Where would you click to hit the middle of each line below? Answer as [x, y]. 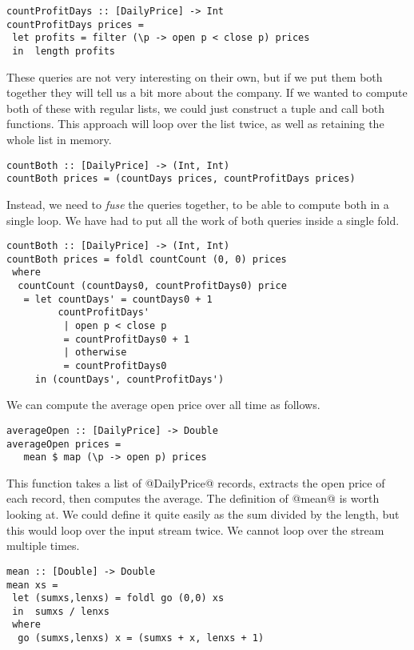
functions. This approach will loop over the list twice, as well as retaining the [195, 124]
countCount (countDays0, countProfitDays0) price [152, 286]
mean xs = [32, 585]
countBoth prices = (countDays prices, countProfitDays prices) [181, 179]
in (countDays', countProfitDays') [129, 379]
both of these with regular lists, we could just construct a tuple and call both [196, 108]
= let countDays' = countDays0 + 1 [118, 299]
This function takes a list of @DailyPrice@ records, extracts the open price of [196, 482]
